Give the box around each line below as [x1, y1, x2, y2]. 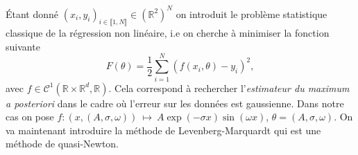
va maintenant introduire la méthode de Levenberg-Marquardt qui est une [6, 122, 321, 137]
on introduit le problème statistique [176, 6, 327, 21]
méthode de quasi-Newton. [6, 136, 119, 151]
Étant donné [6, 6, 59, 21]
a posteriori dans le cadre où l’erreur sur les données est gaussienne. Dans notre [6, 95, 344, 110]
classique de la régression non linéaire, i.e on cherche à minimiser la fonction [6, 26, 330, 40]
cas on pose [6, 109, 54, 124]
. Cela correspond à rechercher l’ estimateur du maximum [108, 80, 350, 95]
